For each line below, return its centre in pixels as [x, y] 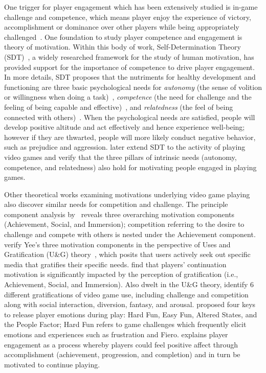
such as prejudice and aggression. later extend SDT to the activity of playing [125, 147]
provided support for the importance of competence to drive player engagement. [129, 67]
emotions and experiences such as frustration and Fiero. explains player [116, 334]
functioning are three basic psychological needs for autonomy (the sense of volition [133, 87]
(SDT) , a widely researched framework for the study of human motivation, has [129, 56]
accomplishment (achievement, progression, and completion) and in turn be [122, 354]
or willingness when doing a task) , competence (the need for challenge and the [128, 97]
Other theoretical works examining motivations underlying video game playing [127, 194]
